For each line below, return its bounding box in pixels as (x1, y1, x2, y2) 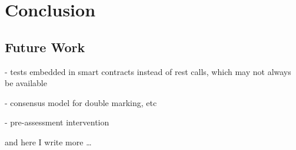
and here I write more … (5, 135, 92, 148)
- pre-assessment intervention (5, 116, 109, 128)
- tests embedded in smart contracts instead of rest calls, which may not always (5, 65, 291, 77)
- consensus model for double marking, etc (5, 96, 157, 108)
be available (5, 77, 47, 89)
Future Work (5, 37, 85, 56)
